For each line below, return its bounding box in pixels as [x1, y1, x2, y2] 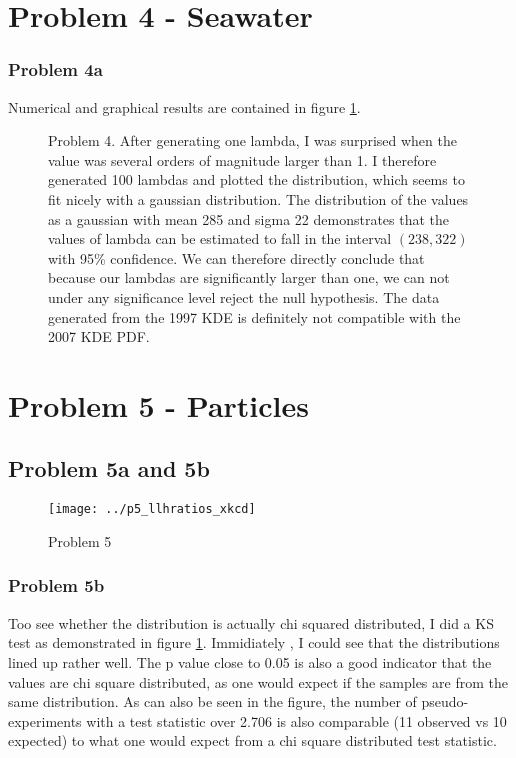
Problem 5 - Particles [8, 384, 309, 425]
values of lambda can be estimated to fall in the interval [48, 228, 392, 249]
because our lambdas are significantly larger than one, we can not [48, 267, 450, 288]
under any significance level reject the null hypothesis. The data [48, 286, 440, 307]
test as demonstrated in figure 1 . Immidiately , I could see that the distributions [8, 632, 500, 653]
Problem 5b [8, 573, 105, 598]
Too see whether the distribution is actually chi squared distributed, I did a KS [8, 612, 494, 633]
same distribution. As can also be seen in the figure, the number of [8, 691, 417, 712]
